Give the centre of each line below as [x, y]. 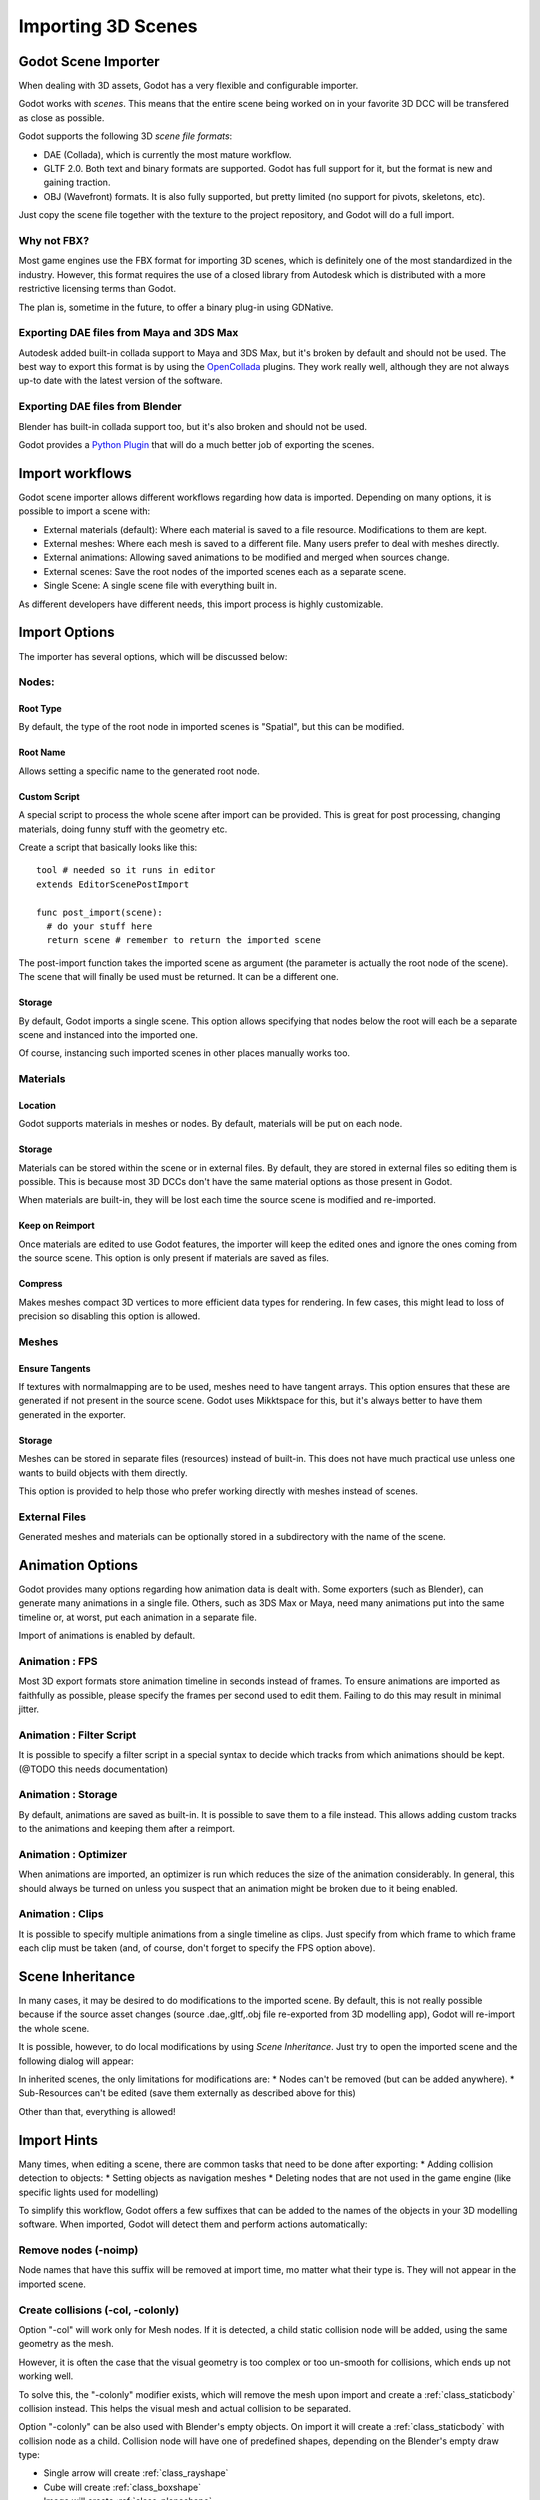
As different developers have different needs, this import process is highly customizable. [201, 604]
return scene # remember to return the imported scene [184, 940]
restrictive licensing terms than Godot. [97, 289]
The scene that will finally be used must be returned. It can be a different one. [178, 977]
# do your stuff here [99, 926]
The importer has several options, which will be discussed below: [153, 656]
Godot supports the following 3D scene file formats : [125, 136]
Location [37, 1105]
